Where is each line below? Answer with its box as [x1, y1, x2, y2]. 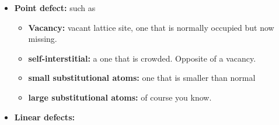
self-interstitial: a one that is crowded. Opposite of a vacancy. [28, 52, 256, 64]
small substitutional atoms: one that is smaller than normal [28, 72, 256, 84]
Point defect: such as [14, 2, 96, 13]
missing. [28, 33, 57, 45]
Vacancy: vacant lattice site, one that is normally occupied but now [28, 21, 274, 33]
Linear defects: [14, 110, 75, 123]
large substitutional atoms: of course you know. [28, 91, 212, 103]
